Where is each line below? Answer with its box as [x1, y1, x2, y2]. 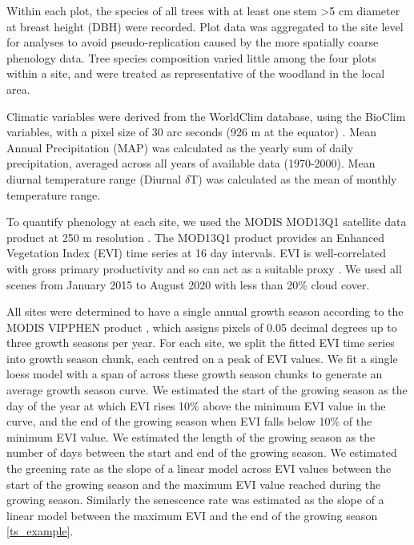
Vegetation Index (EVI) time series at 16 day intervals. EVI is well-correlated [6, 244, 387, 261]
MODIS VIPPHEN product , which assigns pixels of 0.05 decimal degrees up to [6, 318, 397, 335]
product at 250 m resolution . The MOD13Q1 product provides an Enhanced [6, 228, 385, 245]
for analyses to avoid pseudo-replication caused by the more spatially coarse [6, 34, 379, 50]
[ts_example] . [6, 523, 74, 539]
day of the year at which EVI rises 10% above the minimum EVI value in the [6, 397, 386, 414]
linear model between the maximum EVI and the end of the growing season [6, 507, 378, 523]
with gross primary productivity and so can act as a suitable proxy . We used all [6, 260, 402, 277]
